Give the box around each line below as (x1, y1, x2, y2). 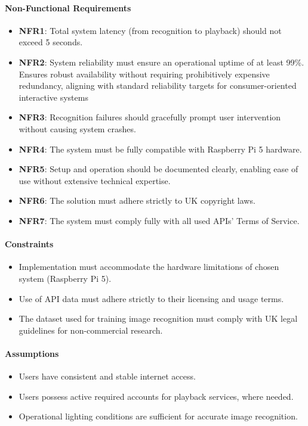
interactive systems (19, 91, 88, 103)
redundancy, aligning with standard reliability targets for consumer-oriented (19, 79, 297, 92)
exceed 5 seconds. (19, 36, 83, 48)
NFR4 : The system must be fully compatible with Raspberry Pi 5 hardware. (19, 142, 302, 155)
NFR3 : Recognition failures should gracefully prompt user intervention (19, 111, 281, 123)
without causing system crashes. (19, 122, 136, 135)
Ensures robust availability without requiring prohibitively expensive (19, 67, 270, 80)
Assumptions (5, 347, 59, 359)
